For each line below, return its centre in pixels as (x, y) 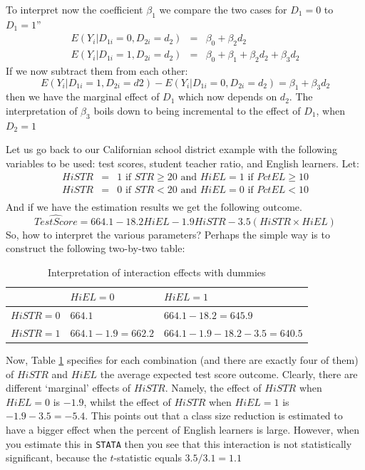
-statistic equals (148, 458)
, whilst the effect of (127, 401)
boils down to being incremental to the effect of (197, 111)
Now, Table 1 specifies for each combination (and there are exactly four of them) (182, 360)
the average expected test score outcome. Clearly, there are (229, 374)
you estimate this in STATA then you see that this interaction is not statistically (179, 443)
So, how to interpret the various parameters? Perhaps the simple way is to (168, 234)
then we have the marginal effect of (83, 96)
